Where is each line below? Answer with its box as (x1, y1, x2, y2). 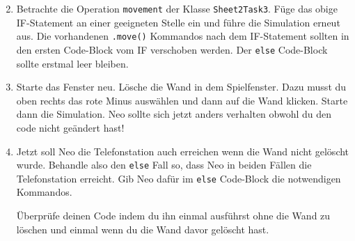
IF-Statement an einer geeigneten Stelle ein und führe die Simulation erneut (16, 15, 340, 29)
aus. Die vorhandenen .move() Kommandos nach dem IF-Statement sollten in (16, 29, 349, 43)
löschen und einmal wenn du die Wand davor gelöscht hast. (16, 221, 269, 236)
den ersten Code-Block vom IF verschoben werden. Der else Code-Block (16, 42, 328, 56)
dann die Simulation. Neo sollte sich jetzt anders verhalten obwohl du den (16, 107, 332, 121)
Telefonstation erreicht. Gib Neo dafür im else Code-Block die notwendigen (16, 171, 341, 185)
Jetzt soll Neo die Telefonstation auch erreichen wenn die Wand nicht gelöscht (16, 143, 349, 158)
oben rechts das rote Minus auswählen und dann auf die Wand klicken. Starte (16, 93, 348, 107)
